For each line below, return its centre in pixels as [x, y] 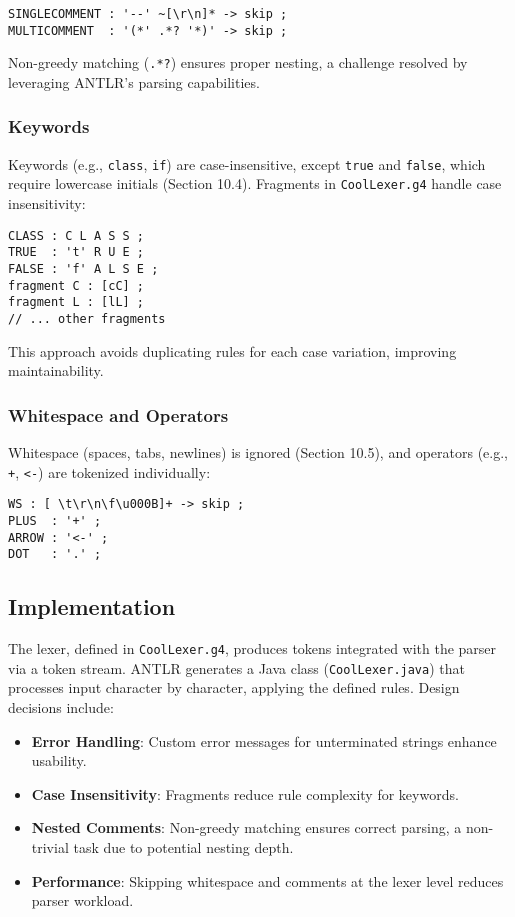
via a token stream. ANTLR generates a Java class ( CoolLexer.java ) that [236, 667]
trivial [50, 846]
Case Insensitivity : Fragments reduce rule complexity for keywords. [245, 793]
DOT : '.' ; [55, 554]
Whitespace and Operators [118, 414]
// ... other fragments [87, 318]
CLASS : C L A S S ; [76, 235]
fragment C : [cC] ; [76, 285]
